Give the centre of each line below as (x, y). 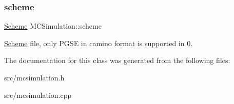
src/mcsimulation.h (34, 77)
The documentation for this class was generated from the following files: (117, 60)
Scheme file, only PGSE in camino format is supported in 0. (99, 43)
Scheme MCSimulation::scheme (53, 26)
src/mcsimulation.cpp (38, 95)
